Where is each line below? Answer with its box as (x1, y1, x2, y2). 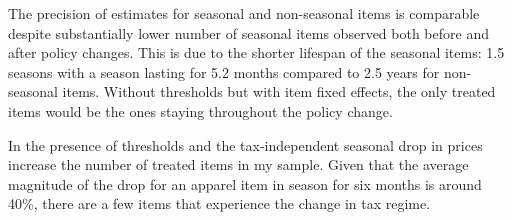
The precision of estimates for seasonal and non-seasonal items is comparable (8, 3, 480, 23)
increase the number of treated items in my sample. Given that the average (8, 154, 469, 175)
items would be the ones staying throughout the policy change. (8, 100, 393, 121)
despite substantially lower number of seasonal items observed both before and (8, 22, 489, 43)
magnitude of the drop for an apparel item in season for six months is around (8, 173, 482, 194)
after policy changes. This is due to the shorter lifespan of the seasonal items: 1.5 (8, 42, 505, 63)
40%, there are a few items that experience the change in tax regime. (8, 193, 431, 214)
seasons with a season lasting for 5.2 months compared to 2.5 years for (8, 61, 440, 82)
